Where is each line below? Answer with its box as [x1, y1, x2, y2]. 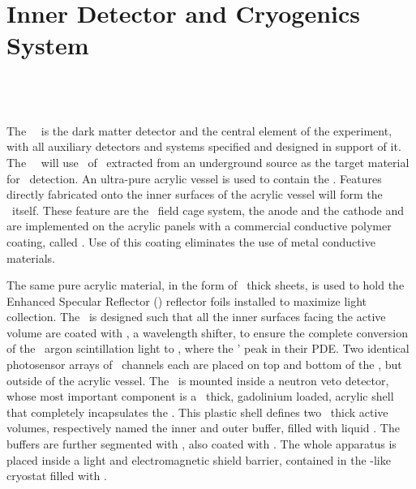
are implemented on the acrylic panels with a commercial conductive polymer [6, 217, 392, 234]
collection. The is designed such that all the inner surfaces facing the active [6, 308, 386, 325]
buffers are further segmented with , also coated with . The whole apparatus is [6, 435, 397, 453]
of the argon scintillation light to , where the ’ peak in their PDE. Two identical [6, 340, 410, 357]
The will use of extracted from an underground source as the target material [6, 153, 410, 170]
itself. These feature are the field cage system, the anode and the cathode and [11, 201, 404, 218]
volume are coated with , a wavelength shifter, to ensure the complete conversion [6, 324, 408, 341]
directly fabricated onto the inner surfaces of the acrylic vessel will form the [6, 186, 383, 203]
